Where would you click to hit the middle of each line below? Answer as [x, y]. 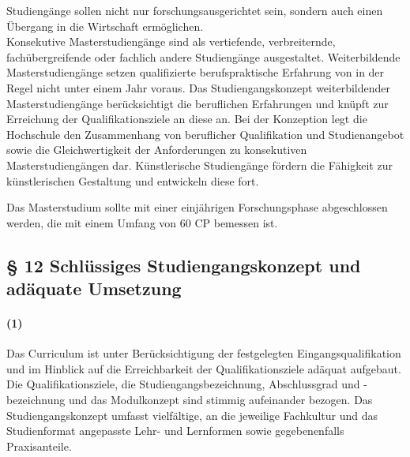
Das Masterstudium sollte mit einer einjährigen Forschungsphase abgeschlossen [197, 207]
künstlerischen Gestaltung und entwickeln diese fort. [133, 180]
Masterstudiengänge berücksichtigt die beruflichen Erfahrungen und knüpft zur [197, 103]
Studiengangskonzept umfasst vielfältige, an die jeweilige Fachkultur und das [192, 415]
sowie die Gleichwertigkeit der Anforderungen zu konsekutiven [157, 150]
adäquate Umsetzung [94, 288]
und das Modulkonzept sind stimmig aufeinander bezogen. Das [220, 400]
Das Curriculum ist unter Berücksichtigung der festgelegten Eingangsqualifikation [204, 353]
